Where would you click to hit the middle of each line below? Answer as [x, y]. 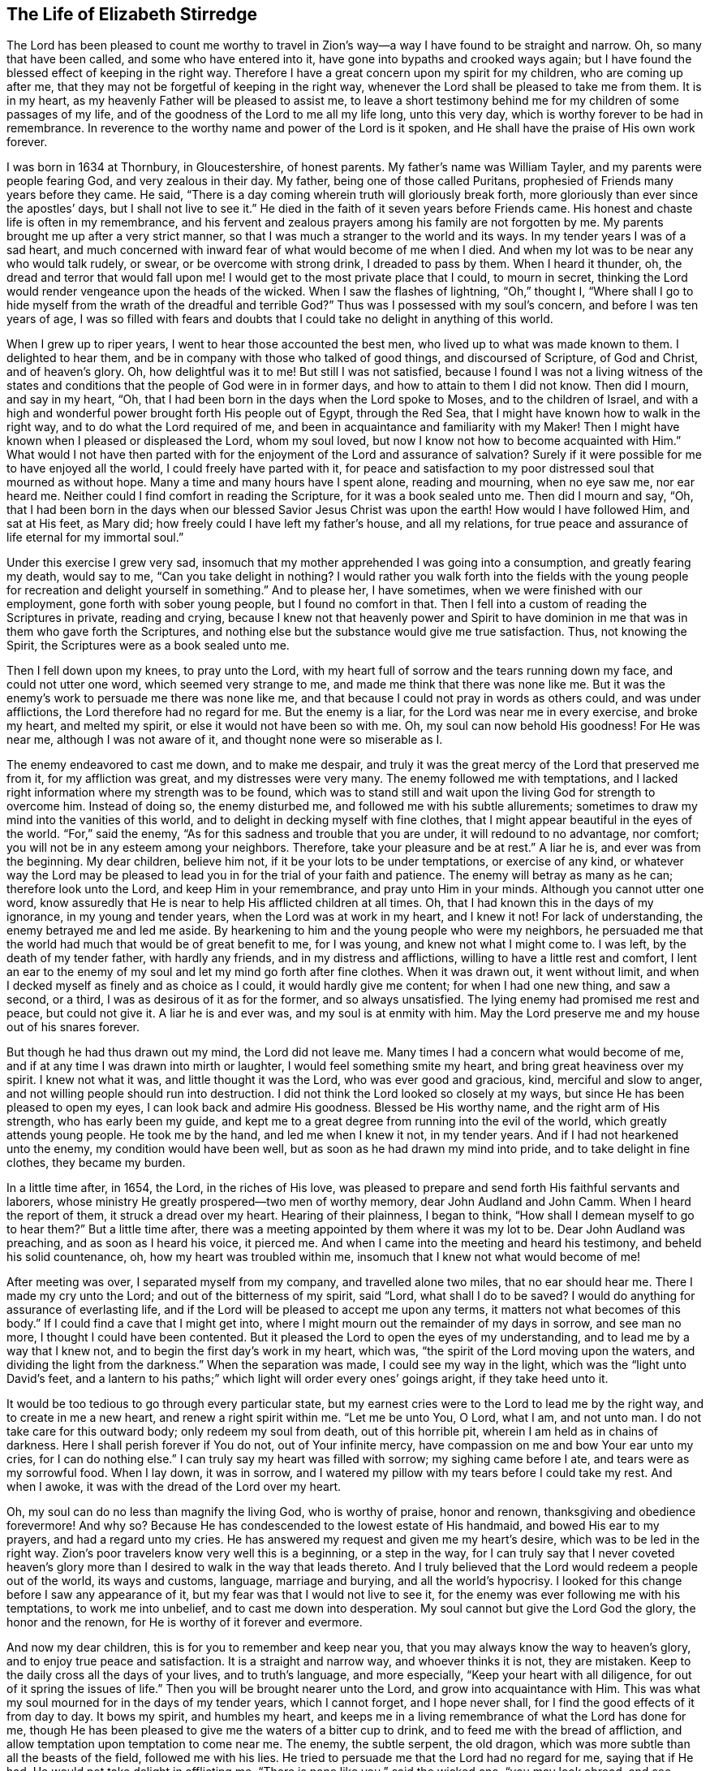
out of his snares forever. [73, 1027]
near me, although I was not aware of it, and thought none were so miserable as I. [225, 740]
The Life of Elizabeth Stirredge [132, 14]
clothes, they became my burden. [96, 1163]
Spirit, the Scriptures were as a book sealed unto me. [148, 646]
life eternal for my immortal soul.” [95, 538]
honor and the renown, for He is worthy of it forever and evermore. [185, 1622]
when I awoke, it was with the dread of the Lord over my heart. [174, 1487]
